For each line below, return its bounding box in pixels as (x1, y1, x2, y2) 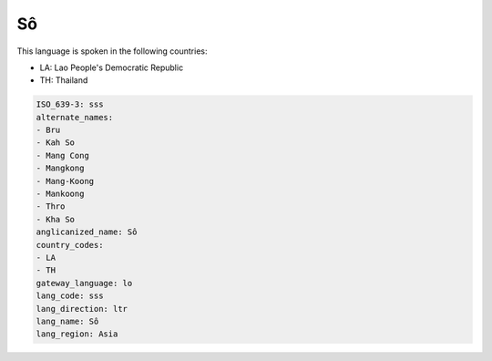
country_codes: (36, 240, 104, 250)
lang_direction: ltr (36, 304, 128, 314)
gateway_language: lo (36, 278, 133, 288)
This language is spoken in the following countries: (16, 46, 208, 57)
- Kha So (36, 214, 76, 224)
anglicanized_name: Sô (36, 227, 138, 237)
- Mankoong (36, 189, 85, 200)
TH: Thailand (39, 75, 88, 86)
